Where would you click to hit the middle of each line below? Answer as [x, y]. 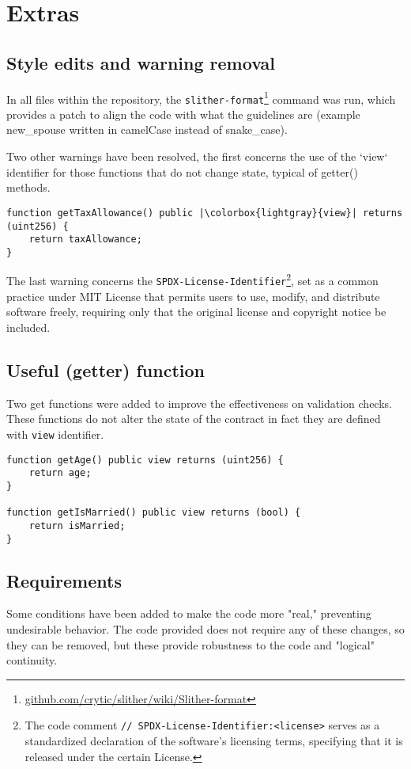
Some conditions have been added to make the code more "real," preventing [189, 613]
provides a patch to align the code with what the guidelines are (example [183, 114]
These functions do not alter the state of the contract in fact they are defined [194, 419]
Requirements [64, 580]
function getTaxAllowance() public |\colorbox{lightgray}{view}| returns [205, 213]
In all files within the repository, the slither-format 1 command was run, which [201, 97]
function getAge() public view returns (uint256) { [145, 460]
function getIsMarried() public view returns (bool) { [154, 513]
